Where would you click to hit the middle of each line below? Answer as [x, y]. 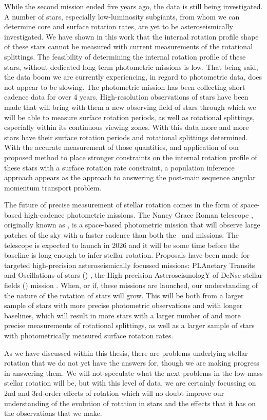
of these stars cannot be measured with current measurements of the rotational [129, 46]
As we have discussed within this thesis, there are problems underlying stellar [126, 352]
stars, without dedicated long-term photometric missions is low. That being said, [131, 66]
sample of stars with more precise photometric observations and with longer [123, 305]
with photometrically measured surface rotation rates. [89, 335]
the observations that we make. [53, 413]
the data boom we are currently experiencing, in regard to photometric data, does [133, 77]
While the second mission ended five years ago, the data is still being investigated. [133, 6]
